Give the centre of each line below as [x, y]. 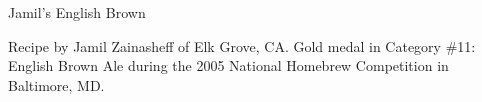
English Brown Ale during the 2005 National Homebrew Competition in [228, 65]
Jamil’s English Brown [77, 12]
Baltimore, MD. [56, 84]
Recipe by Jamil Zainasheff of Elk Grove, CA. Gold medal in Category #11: [242, 45]
